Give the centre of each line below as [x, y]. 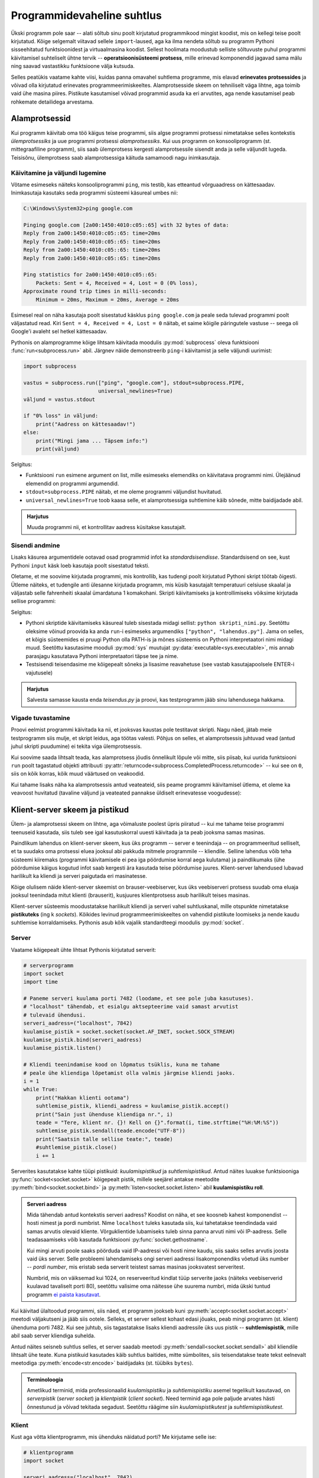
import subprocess [50, 366]
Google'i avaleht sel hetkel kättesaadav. [59, 332]
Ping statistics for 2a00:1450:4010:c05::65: [90, 275]
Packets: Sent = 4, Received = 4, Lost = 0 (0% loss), [117, 283]
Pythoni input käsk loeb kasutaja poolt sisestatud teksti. [80, 565]
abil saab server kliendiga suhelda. [53, 1336]
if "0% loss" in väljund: [61, 416]
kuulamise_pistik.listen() [62, 1048]
